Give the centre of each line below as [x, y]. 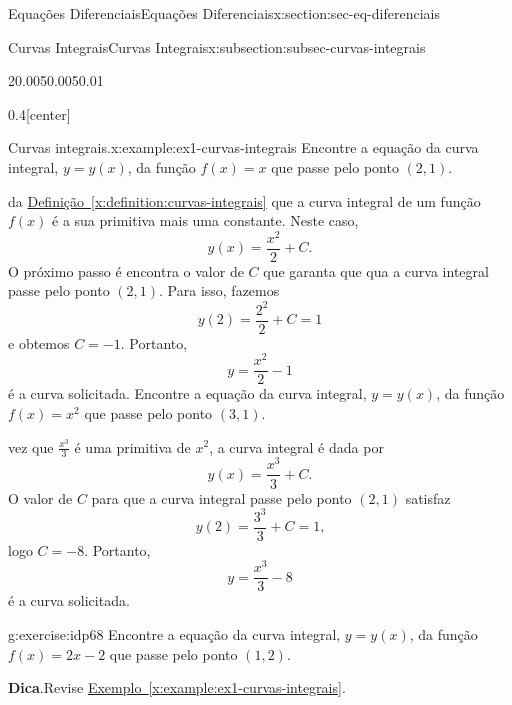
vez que [31, 446]
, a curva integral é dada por [296, 446]
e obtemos [39, 342]
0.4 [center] [39, 113]
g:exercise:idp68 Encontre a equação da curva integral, [174, 634]
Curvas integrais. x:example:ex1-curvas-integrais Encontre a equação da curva [243, 147]
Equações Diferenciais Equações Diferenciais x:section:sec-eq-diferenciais [224, 13]
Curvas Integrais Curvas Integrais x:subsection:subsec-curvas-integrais [217, 46]
